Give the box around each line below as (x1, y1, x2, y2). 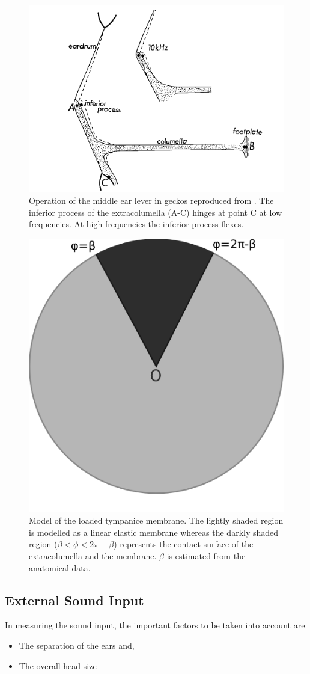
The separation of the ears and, (19, 639, 135, 651)
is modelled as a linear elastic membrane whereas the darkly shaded (29, 525, 279, 538)
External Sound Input (5, 590, 144, 609)
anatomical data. (29, 561, 91, 574)
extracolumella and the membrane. (29, 549, 157, 562)
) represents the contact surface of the (114, 538, 254, 550)
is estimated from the (166, 549, 246, 562)
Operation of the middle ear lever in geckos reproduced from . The (29, 194, 274, 207)
